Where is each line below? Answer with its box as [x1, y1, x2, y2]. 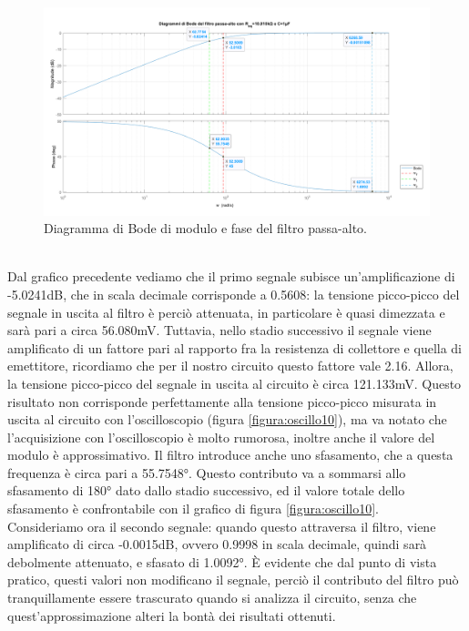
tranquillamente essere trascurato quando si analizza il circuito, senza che [7, 588, 417, 607]
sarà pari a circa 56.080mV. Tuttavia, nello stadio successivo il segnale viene [7, 321, 432, 340]
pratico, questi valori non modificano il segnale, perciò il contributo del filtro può [7, 570, 459, 589]
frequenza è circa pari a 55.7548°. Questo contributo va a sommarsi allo [7, 463, 406, 482]
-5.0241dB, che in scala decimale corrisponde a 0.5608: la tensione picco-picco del [7, 284, 460, 303]
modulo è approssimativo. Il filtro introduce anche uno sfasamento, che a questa [7, 445, 454, 464]
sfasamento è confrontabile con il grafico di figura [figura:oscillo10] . [7, 499, 379, 518]
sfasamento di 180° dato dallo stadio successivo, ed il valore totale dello [7, 481, 405, 500]
